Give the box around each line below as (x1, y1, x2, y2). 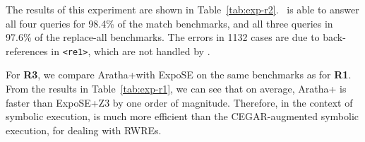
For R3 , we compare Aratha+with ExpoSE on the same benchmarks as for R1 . (6, 67, 352, 82)
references (6, 43, 48, 58)
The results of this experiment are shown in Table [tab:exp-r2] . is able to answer (6, 2, 359, 16)
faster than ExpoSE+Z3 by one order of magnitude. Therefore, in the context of (6, 95, 353, 110)
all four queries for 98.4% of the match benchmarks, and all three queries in (6, 16, 333, 30)
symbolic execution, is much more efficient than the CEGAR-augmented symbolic (6, 109, 359, 124)
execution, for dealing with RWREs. (6, 122, 162, 137)
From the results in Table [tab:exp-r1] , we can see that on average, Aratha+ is (6, 81, 347, 96)
